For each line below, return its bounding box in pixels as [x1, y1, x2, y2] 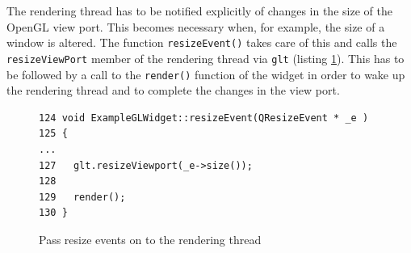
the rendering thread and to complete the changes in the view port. [6, 82, 340, 99]
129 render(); [39, 191, 126, 203]
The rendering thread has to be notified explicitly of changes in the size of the [6, 2, 392, 19]
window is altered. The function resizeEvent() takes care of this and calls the [6, 34, 397, 51]
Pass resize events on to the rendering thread [39, 230, 262, 247]
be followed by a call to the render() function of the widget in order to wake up [6, 65, 405, 82]
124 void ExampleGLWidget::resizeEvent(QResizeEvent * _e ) [39, 112, 369, 124]
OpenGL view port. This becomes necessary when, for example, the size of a [6, 18, 385, 35]
